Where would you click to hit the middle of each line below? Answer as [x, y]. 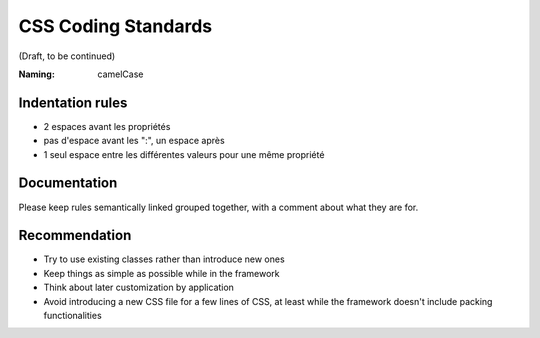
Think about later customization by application [139, 287]
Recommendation [75, 235]
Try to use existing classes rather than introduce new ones [164, 259]
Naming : [36, 74]
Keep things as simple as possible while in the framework [161, 273]
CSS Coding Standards [115, 26]
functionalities [72, 315]
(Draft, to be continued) [67, 56]
